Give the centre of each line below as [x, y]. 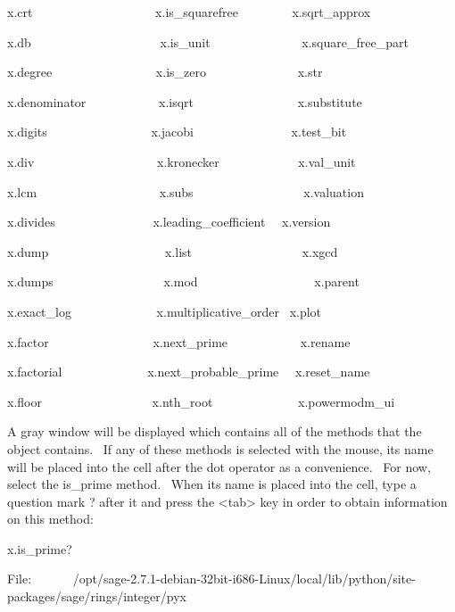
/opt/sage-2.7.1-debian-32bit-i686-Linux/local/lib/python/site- [244, 579]
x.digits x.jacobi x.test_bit [177, 132]
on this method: [50, 519]
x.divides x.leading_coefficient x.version [169, 222]
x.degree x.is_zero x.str [165, 72]
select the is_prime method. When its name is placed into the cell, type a [212, 484]
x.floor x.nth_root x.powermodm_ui [201, 401]
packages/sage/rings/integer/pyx [97, 596]
